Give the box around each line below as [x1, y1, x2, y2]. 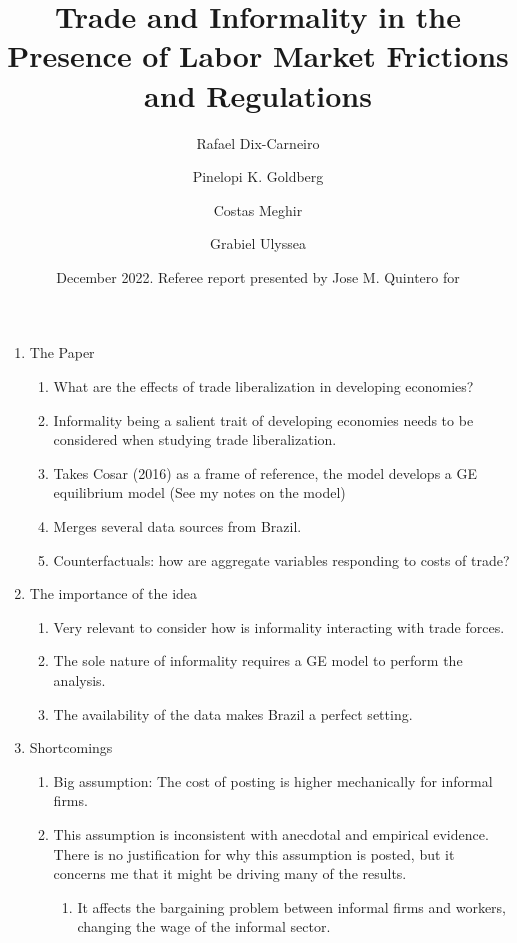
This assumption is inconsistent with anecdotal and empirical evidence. [53, 823, 489, 844]
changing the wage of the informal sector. [77, 916, 331, 937]
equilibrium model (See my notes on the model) [53, 482, 346, 503]
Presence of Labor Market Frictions [7, 35, 509, 76]
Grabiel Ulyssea [210, 233, 306, 254]
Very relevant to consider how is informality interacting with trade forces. [53, 616, 505, 637]
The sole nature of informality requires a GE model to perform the [53, 650, 463, 671]
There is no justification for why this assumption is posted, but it [53, 843, 455, 864]
